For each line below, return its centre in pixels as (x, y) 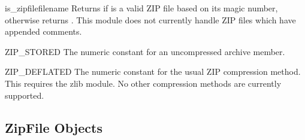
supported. (25, 95)
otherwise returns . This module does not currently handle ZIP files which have (150, 19)
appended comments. (43, 31)
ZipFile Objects (54, 127)
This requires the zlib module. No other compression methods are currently (143, 83)
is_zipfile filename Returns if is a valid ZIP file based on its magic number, (141, 8)
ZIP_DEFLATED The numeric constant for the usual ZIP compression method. (153, 71)
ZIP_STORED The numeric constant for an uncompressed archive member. (145, 51)
